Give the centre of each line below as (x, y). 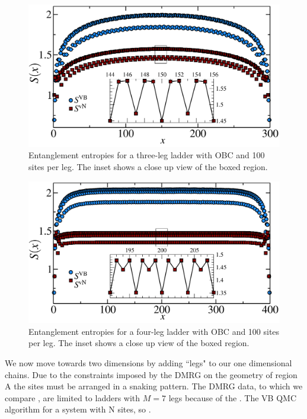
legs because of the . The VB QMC (233, 397)
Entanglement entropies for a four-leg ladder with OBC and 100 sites (154, 331)
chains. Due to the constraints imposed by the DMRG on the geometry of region (151, 374)
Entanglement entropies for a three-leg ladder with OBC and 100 (147, 155)
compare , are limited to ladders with (73, 397)
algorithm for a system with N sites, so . (78, 409)
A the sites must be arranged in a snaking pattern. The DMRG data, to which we (154, 386)
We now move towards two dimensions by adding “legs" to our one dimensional (148, 363)
